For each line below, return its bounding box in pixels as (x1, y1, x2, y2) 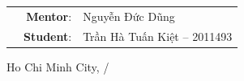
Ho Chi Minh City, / (6, 58, 109, 75)
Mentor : (26, 7, 72, 24)
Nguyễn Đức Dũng (83, 7, 175, 24)
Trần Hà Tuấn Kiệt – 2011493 (83, 27, 233, 44)
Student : (24, 27, 72, 44)
